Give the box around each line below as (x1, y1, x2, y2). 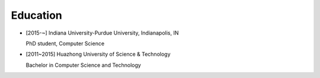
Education (11, 9, 62, 22)
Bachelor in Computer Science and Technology (25, 62, 142, 69)
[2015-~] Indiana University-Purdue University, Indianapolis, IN (25, 29, 179, 36)
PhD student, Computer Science (25, 40, 105, 47)
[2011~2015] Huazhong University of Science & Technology (25, 50, 171, 58)
